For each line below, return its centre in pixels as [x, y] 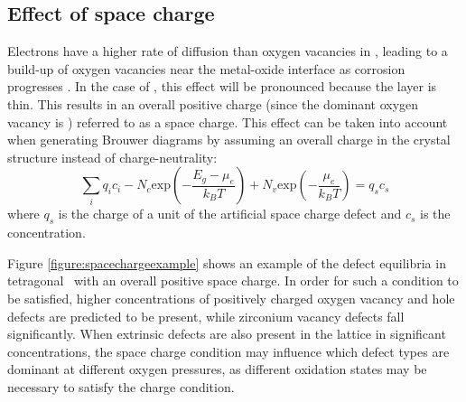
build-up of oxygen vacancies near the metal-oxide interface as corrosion [206, 68]
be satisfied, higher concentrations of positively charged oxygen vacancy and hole [231, 298]
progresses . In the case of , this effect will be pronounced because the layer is [222, 86]
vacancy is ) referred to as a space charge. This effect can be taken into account [228, 122]
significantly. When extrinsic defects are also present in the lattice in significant [227, 334]
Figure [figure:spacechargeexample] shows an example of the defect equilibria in [227, 262]
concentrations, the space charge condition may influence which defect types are [228, 351]
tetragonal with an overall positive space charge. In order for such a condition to [233, 280]
